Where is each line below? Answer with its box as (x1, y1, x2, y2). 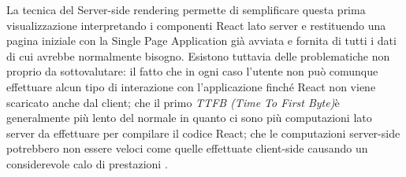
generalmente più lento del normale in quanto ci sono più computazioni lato (6, 109, 372, 126)
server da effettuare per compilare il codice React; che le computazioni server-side (6, 124, 400, 141)
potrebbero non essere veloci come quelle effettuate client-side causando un (6, 140, 368, 157)
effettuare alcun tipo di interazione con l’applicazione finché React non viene (6, 78, 376, 94)
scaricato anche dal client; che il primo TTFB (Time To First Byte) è (6, 94, 340, 110)
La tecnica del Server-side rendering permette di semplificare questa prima (6, 2, 366, 17)
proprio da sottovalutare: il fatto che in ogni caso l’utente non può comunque (6, 63, 378, 79)
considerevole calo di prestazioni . (6, 155, 168, 171)
